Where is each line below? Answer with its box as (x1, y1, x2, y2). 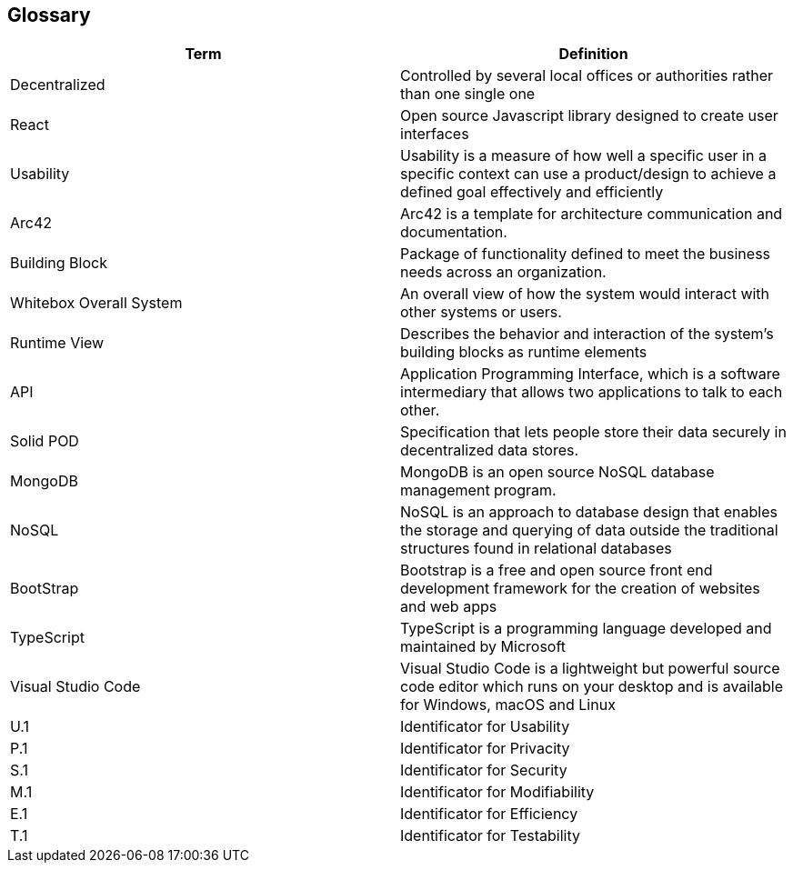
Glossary (7, 4, 91, 26)
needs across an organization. (400, 263, 607, 282)
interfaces (400, 125, 469, 144)
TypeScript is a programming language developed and (400, 619, 772, 638)
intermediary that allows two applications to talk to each (400, 383, 783, 402)
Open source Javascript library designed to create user (400, 106, 778, 125)
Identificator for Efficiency (400, 805, 578, 824)
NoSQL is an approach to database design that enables (400, 503, 778, 522)
